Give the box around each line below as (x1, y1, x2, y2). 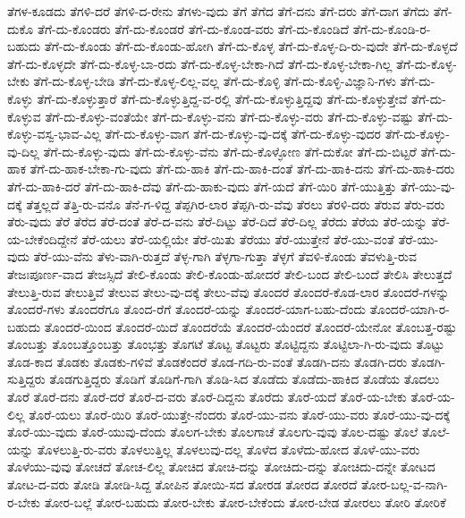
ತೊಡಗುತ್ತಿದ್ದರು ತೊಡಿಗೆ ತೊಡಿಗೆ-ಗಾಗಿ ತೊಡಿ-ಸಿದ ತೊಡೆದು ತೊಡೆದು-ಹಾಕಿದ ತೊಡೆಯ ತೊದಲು (49, 369, 440, 388)
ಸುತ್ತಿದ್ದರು (7, 369, 46, 388)
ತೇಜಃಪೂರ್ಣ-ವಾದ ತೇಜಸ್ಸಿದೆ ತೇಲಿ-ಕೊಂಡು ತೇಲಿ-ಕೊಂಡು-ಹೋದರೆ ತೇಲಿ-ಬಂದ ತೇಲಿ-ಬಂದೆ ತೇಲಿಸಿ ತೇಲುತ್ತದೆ (7, 264, 452, 283)
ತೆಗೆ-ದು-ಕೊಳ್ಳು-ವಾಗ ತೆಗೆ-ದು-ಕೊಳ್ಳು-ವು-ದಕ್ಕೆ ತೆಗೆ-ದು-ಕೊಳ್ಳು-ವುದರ (105, 124, 381, 143)
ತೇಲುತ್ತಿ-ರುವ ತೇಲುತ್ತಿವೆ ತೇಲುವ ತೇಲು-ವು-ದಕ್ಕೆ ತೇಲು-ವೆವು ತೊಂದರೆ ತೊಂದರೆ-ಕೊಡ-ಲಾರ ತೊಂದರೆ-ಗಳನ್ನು (7, 282, 450, 301)
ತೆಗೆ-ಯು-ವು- (400, 176, 455, 195)
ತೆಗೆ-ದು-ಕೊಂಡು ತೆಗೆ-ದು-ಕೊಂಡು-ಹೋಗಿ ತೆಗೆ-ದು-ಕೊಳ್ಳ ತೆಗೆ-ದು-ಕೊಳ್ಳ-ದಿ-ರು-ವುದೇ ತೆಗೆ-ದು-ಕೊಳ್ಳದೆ (44, 37, 458, 55)
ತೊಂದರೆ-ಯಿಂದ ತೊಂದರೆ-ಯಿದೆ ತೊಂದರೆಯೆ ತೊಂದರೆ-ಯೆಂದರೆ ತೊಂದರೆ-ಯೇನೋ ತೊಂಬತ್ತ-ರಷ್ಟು (44, 317, 457, 335)
